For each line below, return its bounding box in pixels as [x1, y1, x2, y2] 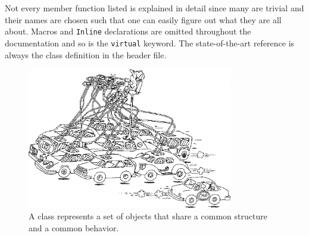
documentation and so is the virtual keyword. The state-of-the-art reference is [5, 36, 295, 49]
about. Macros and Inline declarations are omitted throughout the [5, 25, 251, 37]
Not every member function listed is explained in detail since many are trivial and [5, 2, 304, 14]
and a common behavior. [29, 222, 119, 234]
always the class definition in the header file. [5, 48, 167, 61]
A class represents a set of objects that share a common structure [29, 210, 267, 222]
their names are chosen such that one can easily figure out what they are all [5, 13, 282, 26]
